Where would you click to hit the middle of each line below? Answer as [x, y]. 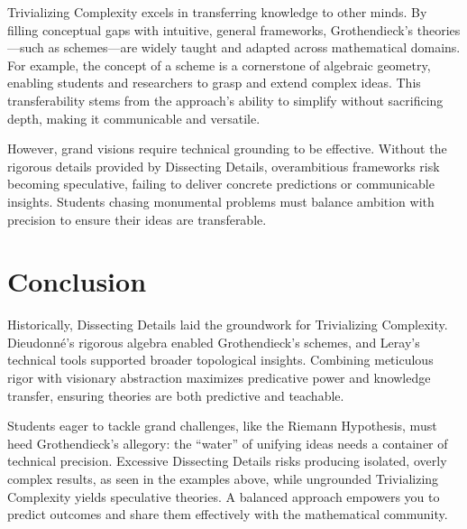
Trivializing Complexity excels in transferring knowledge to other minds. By [217, 12]
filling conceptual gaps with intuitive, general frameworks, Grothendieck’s [211, 29]
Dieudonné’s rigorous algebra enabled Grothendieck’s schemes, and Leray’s [214, 342]
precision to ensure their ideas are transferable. [137, 219]
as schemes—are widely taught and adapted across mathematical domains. [254, 47]
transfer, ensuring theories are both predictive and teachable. [176, 395]
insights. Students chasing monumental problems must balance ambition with [221, 201]
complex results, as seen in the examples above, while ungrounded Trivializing [223, 478]
